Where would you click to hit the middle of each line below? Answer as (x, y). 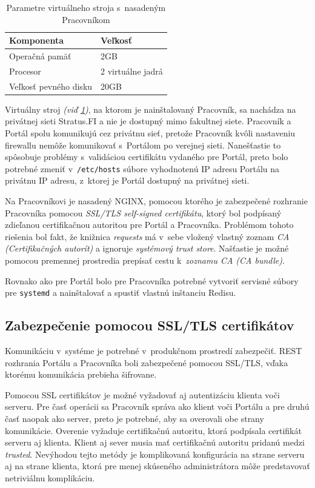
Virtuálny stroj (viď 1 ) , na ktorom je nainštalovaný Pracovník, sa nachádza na (151, 109)
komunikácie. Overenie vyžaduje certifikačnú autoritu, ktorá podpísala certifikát (153, 430)
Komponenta (36, 40)
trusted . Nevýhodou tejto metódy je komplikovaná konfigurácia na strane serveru (155, 454)
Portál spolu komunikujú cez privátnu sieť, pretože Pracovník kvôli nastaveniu (150, 133)
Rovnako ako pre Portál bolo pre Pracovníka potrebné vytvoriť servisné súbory (152, 280)
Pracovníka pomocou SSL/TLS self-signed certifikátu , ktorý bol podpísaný (143, 212)
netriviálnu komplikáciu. (50, 477)
